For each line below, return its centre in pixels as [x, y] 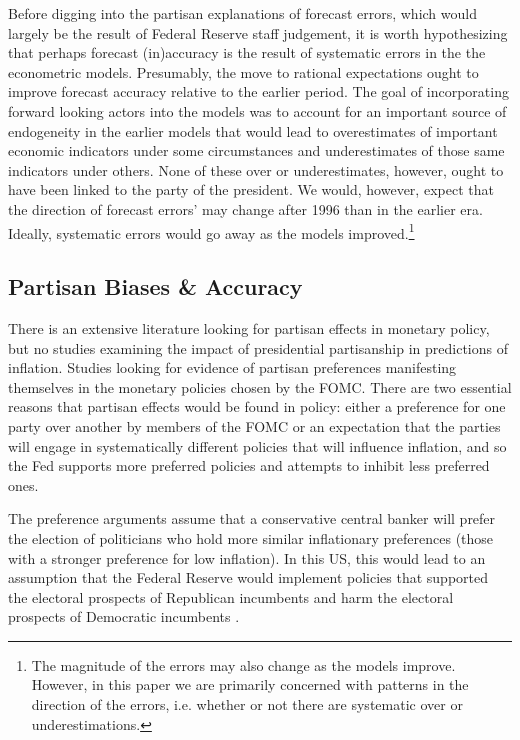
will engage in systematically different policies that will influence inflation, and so [257, 445]
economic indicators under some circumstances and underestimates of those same [256, 150]
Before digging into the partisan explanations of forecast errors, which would [242, 13]
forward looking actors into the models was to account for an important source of [257, 110]
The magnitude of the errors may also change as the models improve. [243, 664]
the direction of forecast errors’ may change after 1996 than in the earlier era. [245, 208]
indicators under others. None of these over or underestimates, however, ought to [256, 169]
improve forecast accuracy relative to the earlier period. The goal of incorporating [258, 91]
